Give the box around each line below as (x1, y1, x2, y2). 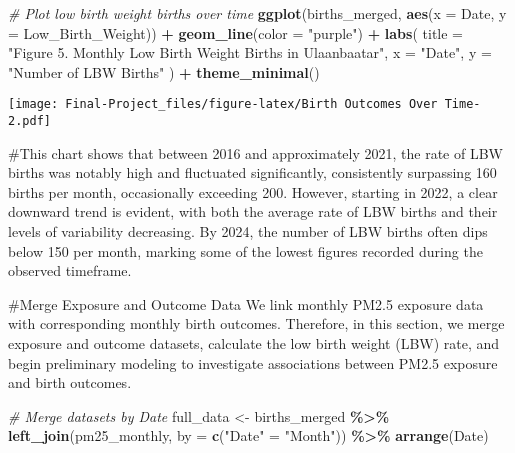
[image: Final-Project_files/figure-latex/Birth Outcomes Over (8, 97, 438, 112)
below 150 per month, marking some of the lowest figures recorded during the (8, 240, 483, 261)
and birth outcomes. (8, 372, 132, 393)
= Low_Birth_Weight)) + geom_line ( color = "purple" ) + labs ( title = (8, 22, 463, 43)
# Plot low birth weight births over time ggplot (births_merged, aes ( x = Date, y (8, 3, 507, 23)
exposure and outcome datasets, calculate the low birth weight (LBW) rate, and (8, 333, 500, 354)
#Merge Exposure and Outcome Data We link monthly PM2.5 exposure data (8, 293, 484, 314)
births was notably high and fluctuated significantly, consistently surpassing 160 (8, 162, 497, 183)
